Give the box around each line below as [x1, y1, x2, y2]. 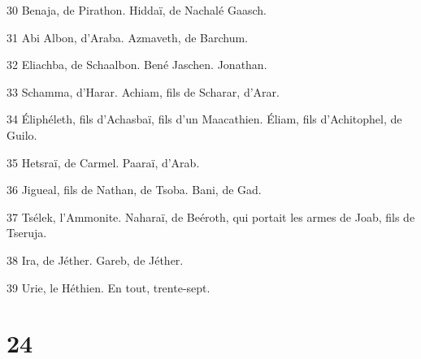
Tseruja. [7, 224, 47, 241]
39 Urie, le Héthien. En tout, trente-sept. [7, 279, 210, 296]
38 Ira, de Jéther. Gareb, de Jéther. [7, 251, 184, 268]
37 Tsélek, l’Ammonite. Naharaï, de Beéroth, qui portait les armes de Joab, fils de [7, 208, 415, 225]
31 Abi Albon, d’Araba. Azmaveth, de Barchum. [7, 28, 249, 45]
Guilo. [7, 126, 37, 143]
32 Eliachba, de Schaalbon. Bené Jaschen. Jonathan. [7, 56, 267, 73]
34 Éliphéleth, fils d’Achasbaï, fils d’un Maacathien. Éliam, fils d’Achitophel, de [7, 110, 402, 128]
